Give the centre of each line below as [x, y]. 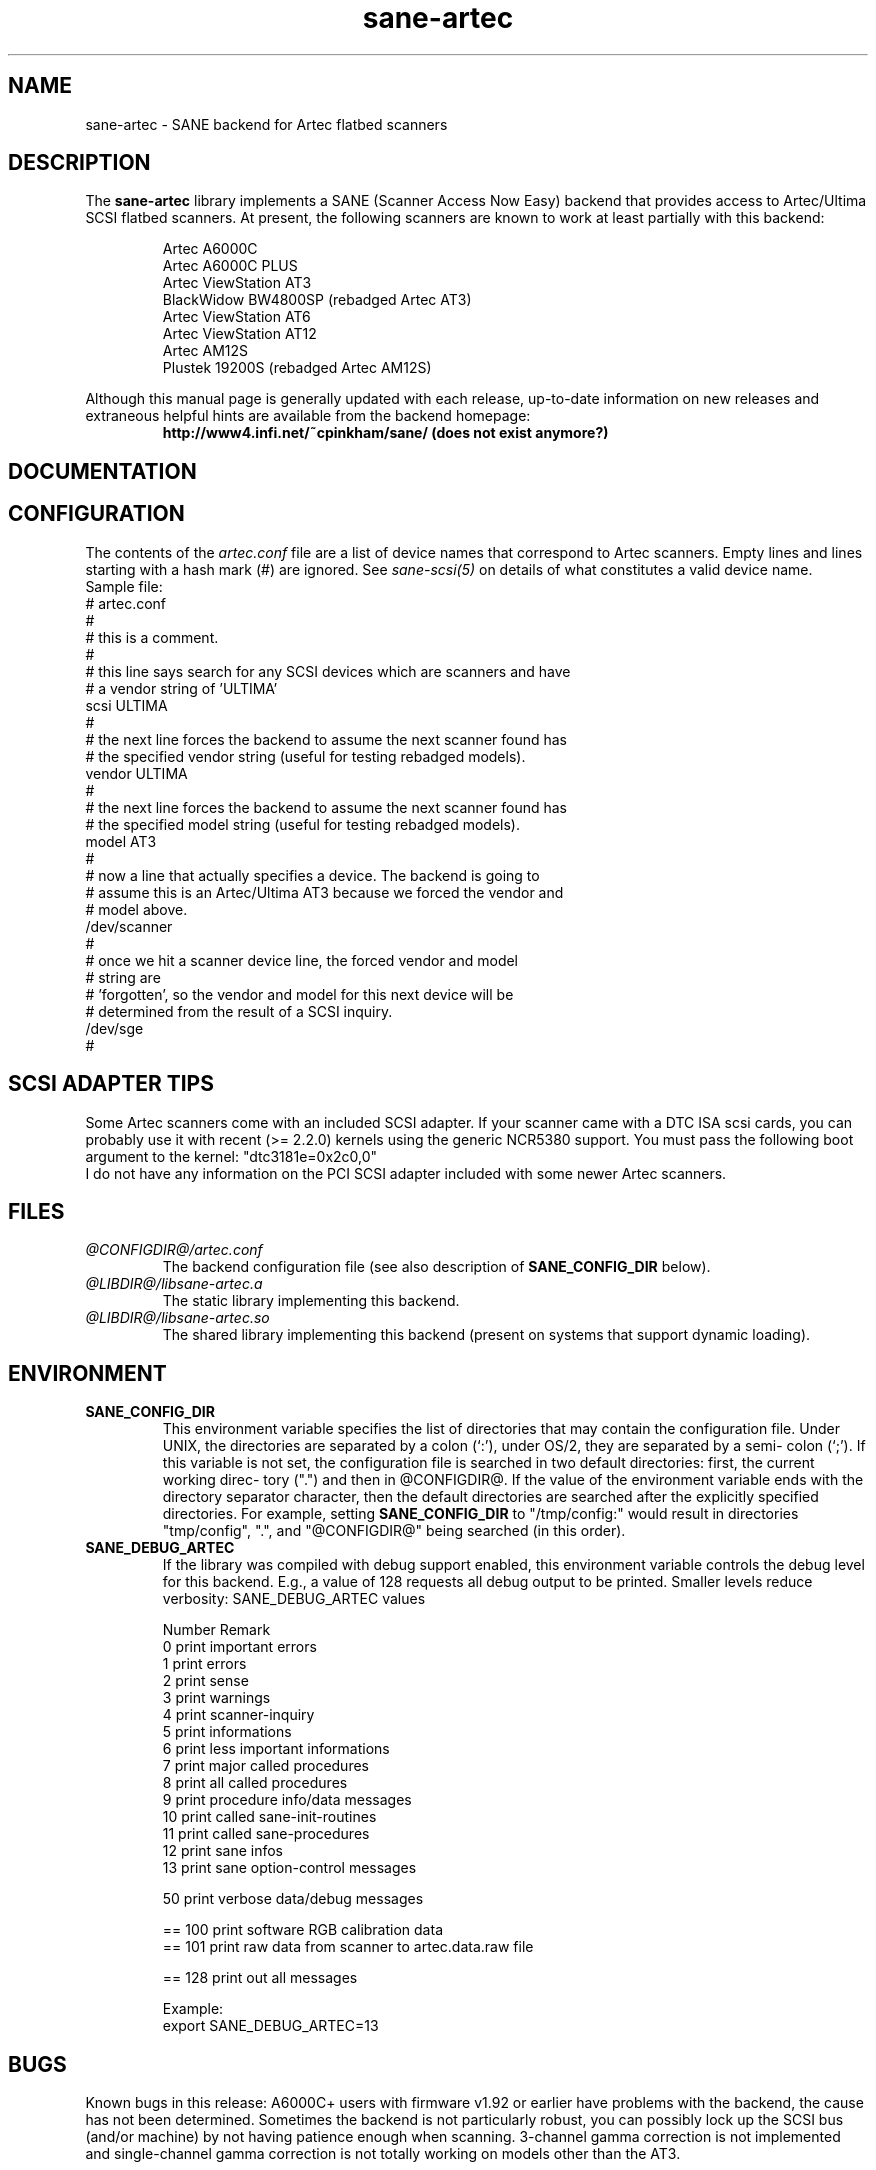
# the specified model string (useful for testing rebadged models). [302, 824]
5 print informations [227, 1732]
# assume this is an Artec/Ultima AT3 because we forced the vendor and [324, 892]
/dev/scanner [129, 926]
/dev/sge [114, 1028]
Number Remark [216, 1630]
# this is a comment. [152, 637]
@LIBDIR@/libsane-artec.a [174, 1284]
